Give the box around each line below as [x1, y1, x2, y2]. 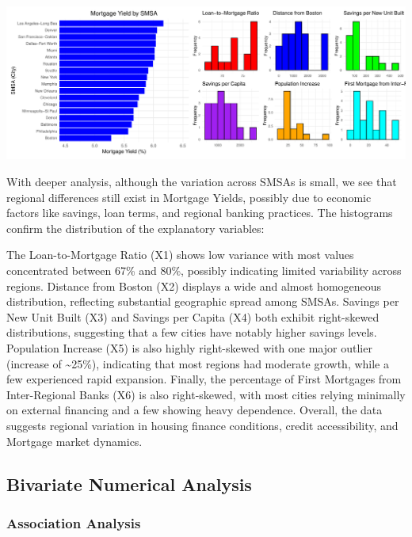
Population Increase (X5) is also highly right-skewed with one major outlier [6, 339, 372, 356]
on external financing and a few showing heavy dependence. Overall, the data [6, 402, 383, 418]
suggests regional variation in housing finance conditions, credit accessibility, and [6, 417, 399, 433]
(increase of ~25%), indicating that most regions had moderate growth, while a [6, 355, 389, 371]
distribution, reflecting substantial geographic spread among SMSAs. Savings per [6, 293, 399, 310]
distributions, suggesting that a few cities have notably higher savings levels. [6, 324, 377, 341]
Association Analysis [6, 512, 141, 532]
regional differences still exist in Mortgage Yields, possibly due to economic [6, 189, 372, 205]
